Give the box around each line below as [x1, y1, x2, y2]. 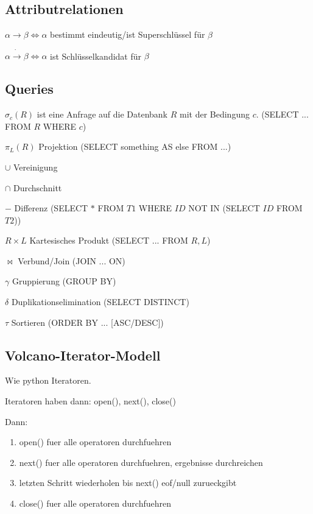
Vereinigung [13, 160, 58, 173]
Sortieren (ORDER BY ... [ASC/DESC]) [11, 315, 164, 328]
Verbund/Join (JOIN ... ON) [18, 254, 125, 267]
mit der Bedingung [179, 108, 250, 121]
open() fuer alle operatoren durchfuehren [19, 435, 172, 448]
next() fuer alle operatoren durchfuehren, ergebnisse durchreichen [19, 456, 263, 468]
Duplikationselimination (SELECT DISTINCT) [11, 295, 189, 308]
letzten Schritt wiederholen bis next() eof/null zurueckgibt [19, 476, 237, 489]
